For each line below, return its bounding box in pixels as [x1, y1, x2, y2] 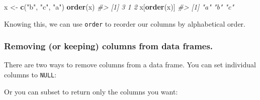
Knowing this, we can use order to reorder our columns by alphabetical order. [4, 18, 245, 29]
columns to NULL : [4, 69, 57, 80]
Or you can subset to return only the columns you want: [4, 86, 178, 96]
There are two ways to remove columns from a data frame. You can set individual [4, 59, 256, 70]
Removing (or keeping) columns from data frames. [4, 40, 213, 52]
